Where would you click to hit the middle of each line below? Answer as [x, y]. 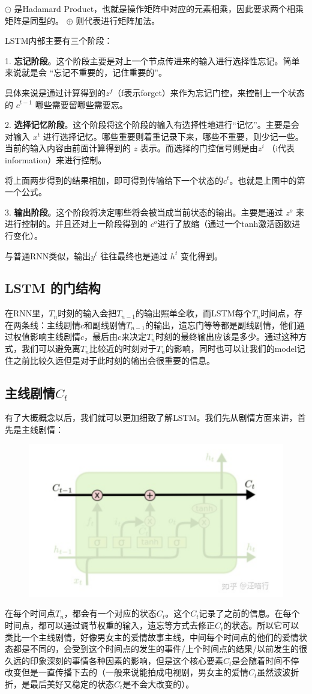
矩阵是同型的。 [34, 20]
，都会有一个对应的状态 [110, 613]
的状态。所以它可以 [261, 625]
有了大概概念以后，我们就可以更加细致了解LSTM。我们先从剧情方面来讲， [151, 418]
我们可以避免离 [51, 349]
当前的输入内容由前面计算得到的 [68, 148]
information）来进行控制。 [56, 159]
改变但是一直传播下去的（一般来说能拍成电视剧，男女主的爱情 [127, 672]
